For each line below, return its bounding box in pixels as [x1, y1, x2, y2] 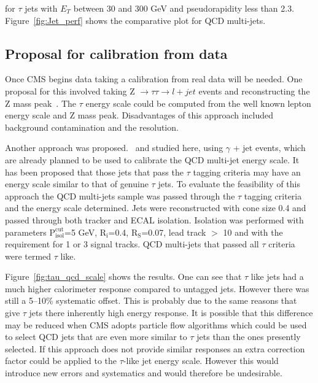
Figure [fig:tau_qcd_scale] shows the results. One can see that [5, 270, 242, 283]
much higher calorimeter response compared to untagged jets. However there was [5, 282, 309, 295]
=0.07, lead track [141, 225, 206, 238]
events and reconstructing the [198, 84, 310, 97]
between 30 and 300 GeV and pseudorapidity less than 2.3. [73, 2, 295, 14]
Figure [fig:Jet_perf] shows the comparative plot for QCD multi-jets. [5, 14, 266, 26]
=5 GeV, [64, 225, 98, 238]
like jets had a [250, 270, 304, 283]
